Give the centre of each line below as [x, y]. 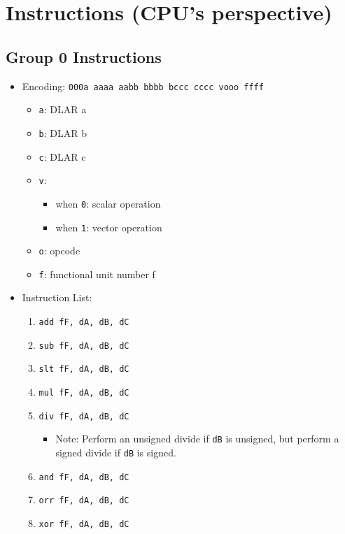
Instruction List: [57, 297]
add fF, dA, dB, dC [84, 323]
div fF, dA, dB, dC [84, 416]
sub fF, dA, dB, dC [84, 346]
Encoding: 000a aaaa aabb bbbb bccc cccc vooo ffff [143, 86]
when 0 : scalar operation [108, 203]
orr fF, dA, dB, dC [84, 501]
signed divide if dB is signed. [116, 453]
